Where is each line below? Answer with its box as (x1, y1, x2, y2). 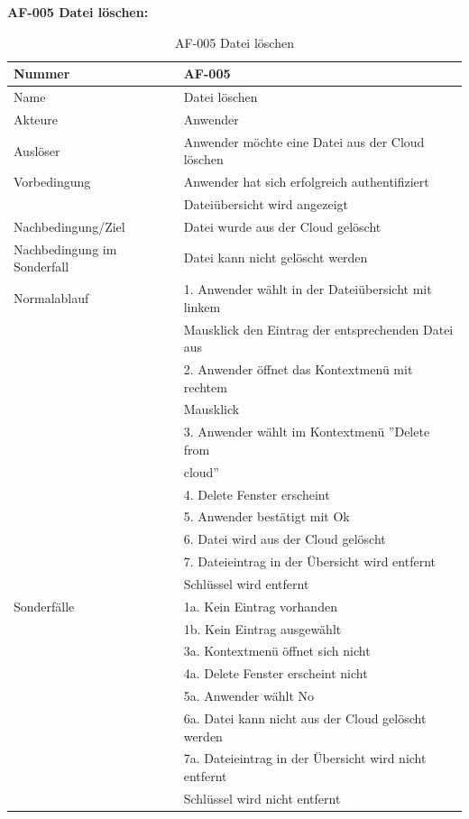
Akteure (14, 109, 59, 128)
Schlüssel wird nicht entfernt (183, 788, 341, 807)
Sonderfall (14, 257, 69, 276)
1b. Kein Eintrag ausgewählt (183, 619, 342, 638)
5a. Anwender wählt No (183, 686, 314, 705)
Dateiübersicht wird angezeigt (183, 195, 349, 213)
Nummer (14, 64, 70, 83)
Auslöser (14, 141, 60, 160)
